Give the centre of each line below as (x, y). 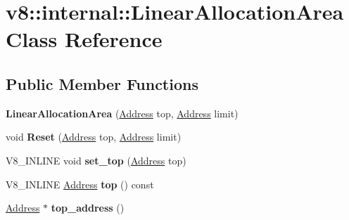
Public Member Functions (102, 83)
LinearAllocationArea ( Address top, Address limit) (122, 113)
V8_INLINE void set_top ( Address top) (96, 160)
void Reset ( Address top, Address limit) (94, 137)
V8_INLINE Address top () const (80, 184)
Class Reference (84, 39)
